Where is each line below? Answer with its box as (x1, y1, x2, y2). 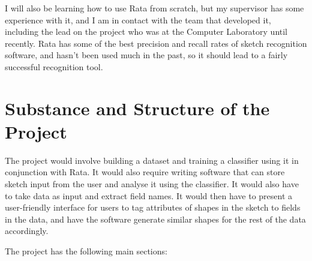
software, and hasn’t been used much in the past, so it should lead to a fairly (5, 49, 288, 61)
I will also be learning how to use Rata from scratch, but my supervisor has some (5, 2, 304, 14)
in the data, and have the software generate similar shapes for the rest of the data (5, 212, 306, 225)
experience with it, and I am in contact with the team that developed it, (5, 13, 271, 26)
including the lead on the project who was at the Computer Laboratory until (5, 25, 288, 38)
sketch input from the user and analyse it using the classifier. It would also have (5, 178, 299, 190)
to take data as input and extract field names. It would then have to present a (5, 189, 293, 202)
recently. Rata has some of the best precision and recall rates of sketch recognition (5, 37, 307, 49)
